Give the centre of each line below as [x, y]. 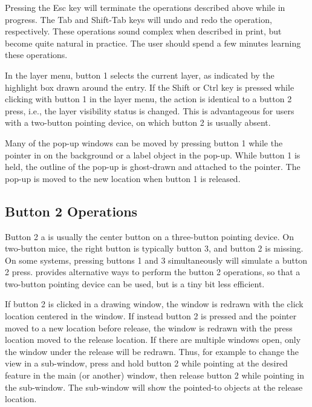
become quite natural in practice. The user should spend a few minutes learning [153, 43]
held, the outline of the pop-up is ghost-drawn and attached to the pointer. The [153, 167]
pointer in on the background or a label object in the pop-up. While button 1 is [153, 155]
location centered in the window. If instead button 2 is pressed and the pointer [151, 316]
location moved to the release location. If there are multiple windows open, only [153, 340]
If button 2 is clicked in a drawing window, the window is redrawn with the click [154, 304]
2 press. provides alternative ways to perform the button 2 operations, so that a [153, 272]
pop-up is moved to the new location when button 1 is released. [123, 178]
